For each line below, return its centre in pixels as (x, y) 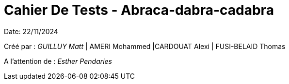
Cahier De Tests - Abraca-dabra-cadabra (139, 10)
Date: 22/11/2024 (31, 31)
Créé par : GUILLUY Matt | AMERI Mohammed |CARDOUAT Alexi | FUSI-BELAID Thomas (145, 46)
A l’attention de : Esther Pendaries (58, 61)
